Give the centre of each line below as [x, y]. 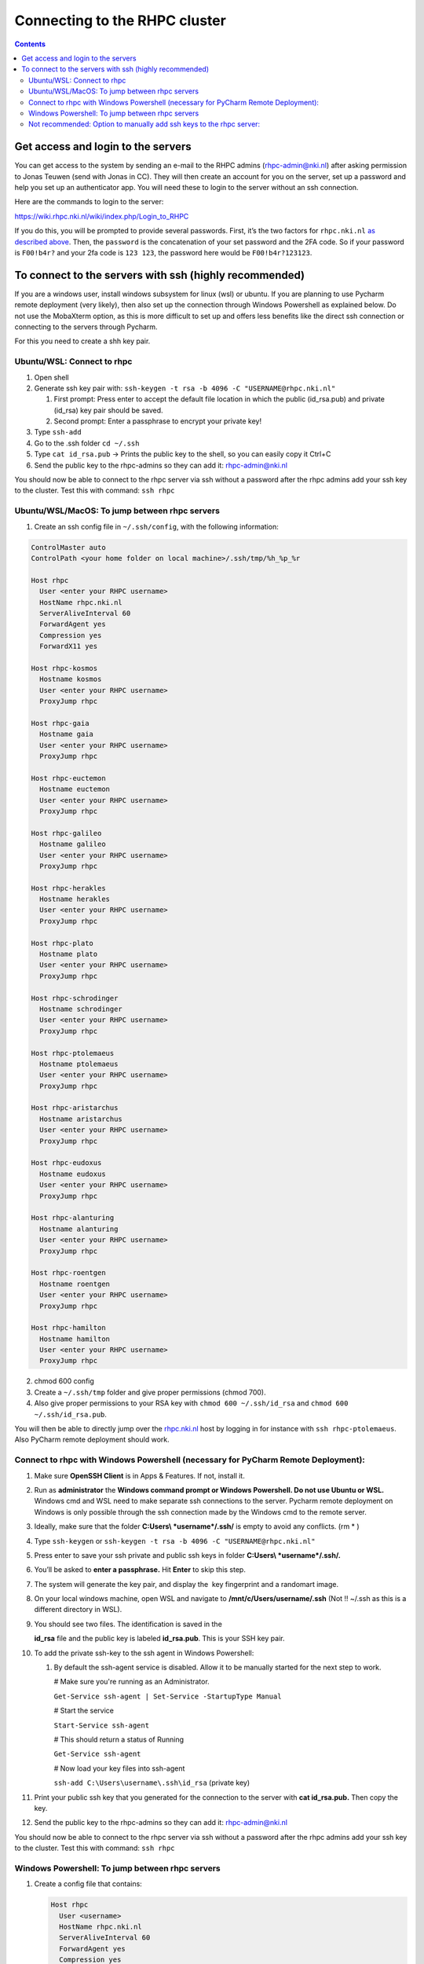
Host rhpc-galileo [66, 833]
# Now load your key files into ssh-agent [119, 1768]
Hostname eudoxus [73, 1174]
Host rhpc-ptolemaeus [73, 1053]
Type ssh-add [58, 432]
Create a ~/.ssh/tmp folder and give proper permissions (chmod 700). [150, 1392]
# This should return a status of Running [119, 1739]
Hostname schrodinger [81, 1009]
